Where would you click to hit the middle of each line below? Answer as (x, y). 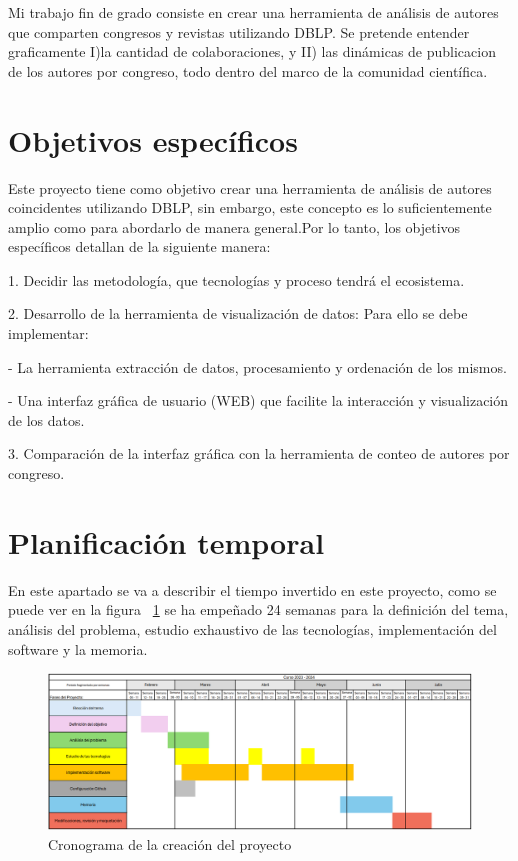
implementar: (48, 333)
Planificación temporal (166, 541)
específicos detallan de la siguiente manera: (139, 246)
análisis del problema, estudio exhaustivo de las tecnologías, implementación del (252, 628)
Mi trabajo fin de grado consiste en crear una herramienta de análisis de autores (253, 12)
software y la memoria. (78, 648)
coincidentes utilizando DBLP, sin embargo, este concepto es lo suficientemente (250, 207)
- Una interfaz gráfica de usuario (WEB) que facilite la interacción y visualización (258, 400)
